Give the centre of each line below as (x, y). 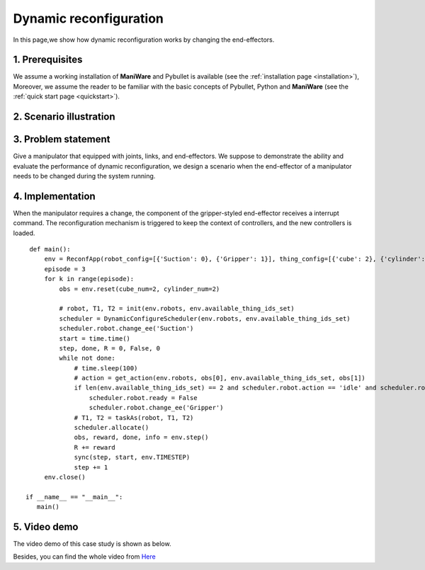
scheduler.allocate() (112, 428)
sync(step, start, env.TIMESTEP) (132, 457)
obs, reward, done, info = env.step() (141, 438)
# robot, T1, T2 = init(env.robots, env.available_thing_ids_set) (177, 309)
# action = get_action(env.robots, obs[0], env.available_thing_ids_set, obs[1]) (220, 378)
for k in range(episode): (89, 279)
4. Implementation (54, 196)
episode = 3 (65, 269)
